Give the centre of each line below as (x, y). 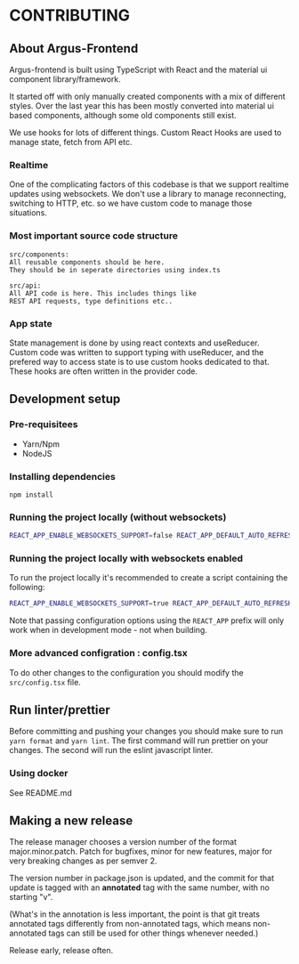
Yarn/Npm (41, 444)
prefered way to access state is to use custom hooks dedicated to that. (139, 361)
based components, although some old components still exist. (123, 115)
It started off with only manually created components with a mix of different (148, 96)
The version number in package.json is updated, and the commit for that (141, 879)
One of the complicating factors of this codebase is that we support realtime (149, 184)
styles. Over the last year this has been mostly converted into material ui (141, 106)
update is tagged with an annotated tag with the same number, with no (139, 887)
